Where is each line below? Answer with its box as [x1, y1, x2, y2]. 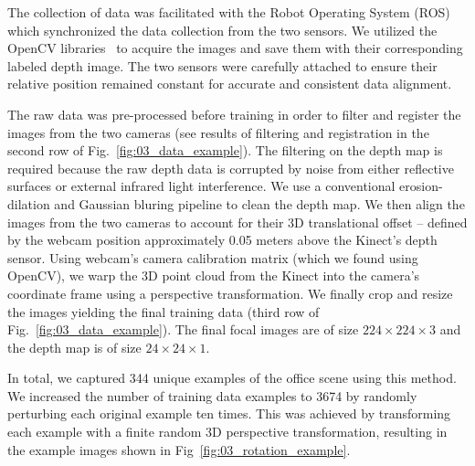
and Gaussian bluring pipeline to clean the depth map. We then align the [54, 194, 465, 213]
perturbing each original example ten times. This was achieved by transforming [7, 404, 451, 423]
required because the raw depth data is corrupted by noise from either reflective [7, 158, 454, 177]
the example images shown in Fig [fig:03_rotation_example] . [7, 440, 351, 459]
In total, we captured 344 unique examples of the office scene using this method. [7, 368, 457, 387]
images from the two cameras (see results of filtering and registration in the [7, 122, 429, 142]
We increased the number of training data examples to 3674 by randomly [7, 386, 417, 405]
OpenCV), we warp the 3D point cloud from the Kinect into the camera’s [7, 266, 420, 285]
